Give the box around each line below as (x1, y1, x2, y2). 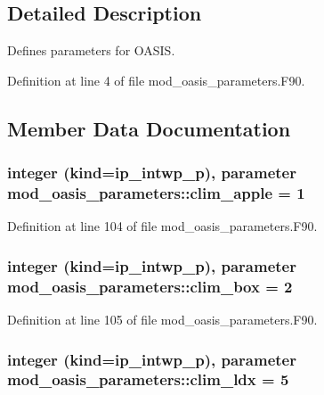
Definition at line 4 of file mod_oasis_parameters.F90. (7, 70, 305, 89)
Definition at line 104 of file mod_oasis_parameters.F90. (7, 217, 318, 235)
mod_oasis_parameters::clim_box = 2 (7, 275, 293, 297)
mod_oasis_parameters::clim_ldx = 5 (7, 368, 289, 391)
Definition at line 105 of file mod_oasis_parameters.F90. (7, 310, 318, 329)
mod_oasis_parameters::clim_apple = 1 (7, 182, 305, 204)
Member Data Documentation (7, 114, 291, 142)
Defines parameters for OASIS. (7, 41, 175, 60)
